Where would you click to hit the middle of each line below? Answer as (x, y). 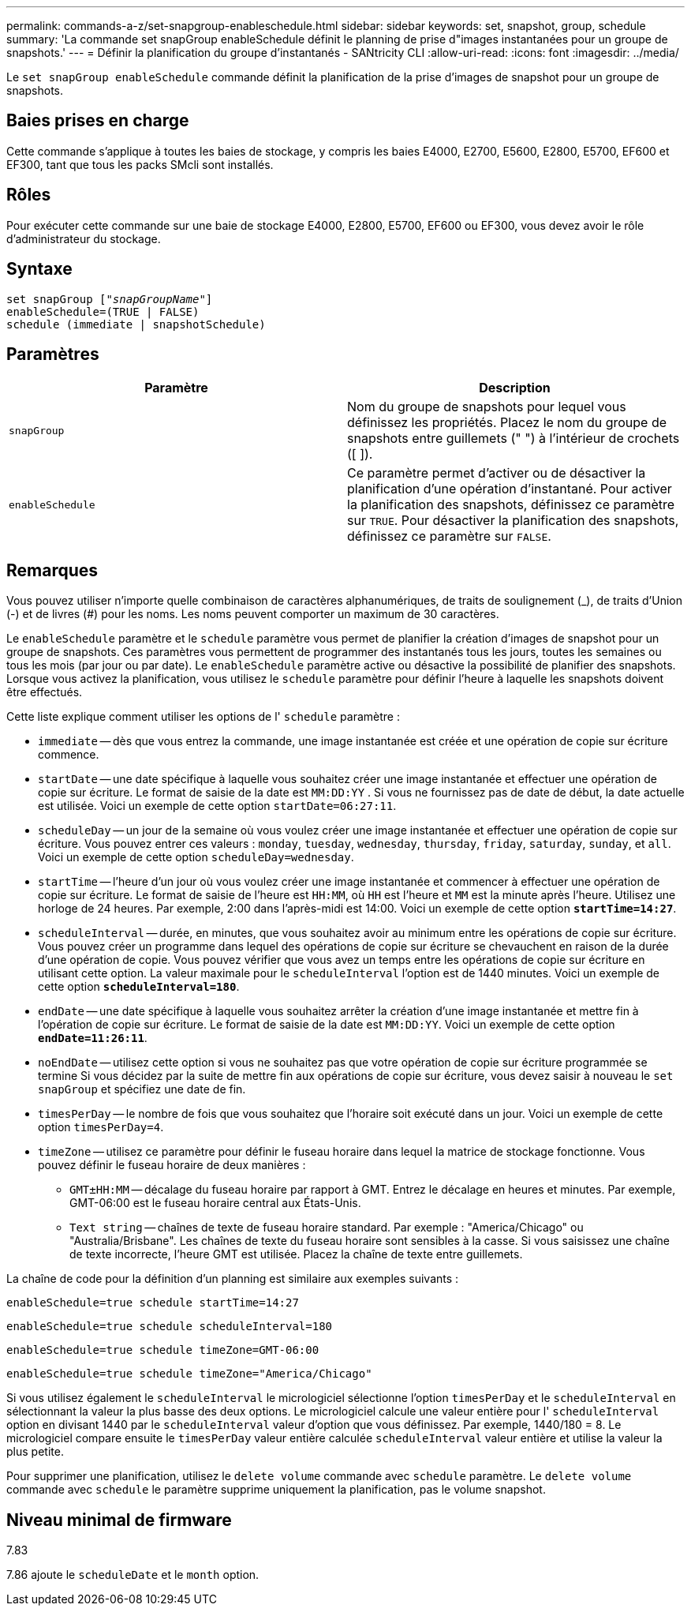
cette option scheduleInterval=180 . (139, 987)
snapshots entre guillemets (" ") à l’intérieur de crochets (514, 439)
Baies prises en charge (98, 121)
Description (515, 388)
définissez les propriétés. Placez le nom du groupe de (507, 423)
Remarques (52, 570)
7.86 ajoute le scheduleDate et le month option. (133, 1575)
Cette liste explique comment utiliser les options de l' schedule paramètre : (203, 717)
